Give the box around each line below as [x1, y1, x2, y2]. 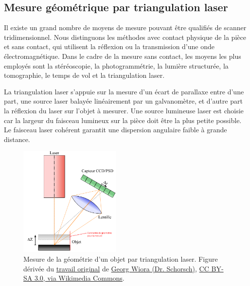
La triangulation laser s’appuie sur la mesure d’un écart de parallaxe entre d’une [4, 86, 244, 96]
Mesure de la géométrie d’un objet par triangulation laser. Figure [23, 254, 218, 264]
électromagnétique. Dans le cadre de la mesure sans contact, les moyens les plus [4, 51, 241, 61]
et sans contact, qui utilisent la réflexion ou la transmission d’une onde [4, 41, 214, 52]
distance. [4, 134, 30, 144]
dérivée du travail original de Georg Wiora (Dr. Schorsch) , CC [23, 263, 209, 273]
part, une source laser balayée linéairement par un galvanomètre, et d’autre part [4, 96, 243, 106]
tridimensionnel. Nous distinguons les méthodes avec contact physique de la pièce [4, 32, 246, 42]
